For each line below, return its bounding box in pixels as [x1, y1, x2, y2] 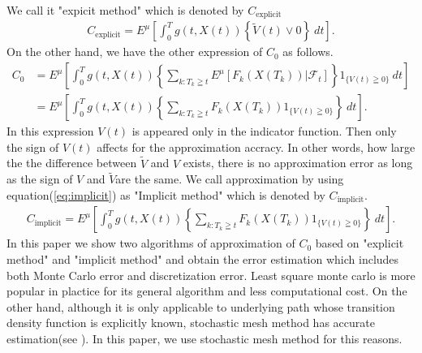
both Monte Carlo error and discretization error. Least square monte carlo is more [6, 266, 416, 283]
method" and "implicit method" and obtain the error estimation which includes [6, 251, 399, 268]
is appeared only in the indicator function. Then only [131, 123, 397, 140]
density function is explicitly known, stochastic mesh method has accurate [6, 314, 375, 331]
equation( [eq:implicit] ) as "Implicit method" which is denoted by [6, 186, 325, 203]
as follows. [282, 43, 334, 60]
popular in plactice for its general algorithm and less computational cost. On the [6, 282, 407, 299]
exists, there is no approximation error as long [183, 154, 413, 171]
